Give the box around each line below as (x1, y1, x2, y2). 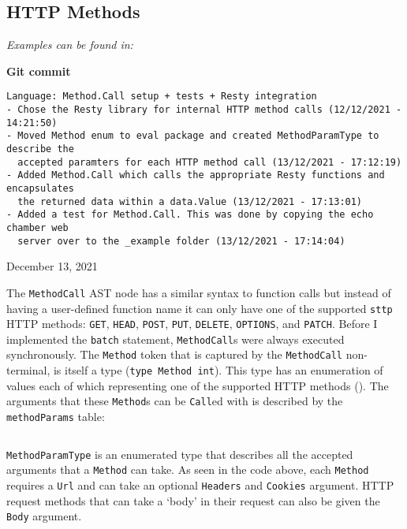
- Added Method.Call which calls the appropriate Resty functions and (6, 170, 385, 181)
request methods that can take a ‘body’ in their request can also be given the (6, 492, 380, 509)
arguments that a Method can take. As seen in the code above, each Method (6, 461, 369, 478)
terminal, (6, 362, 50, 378)
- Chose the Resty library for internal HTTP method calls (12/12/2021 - (6, 104, 402, 116)
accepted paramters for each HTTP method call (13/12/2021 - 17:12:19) (17, 156, 402, 168)
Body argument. (6, 508, 82, 524)
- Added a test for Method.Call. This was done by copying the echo (6, 209, 374, 221)
